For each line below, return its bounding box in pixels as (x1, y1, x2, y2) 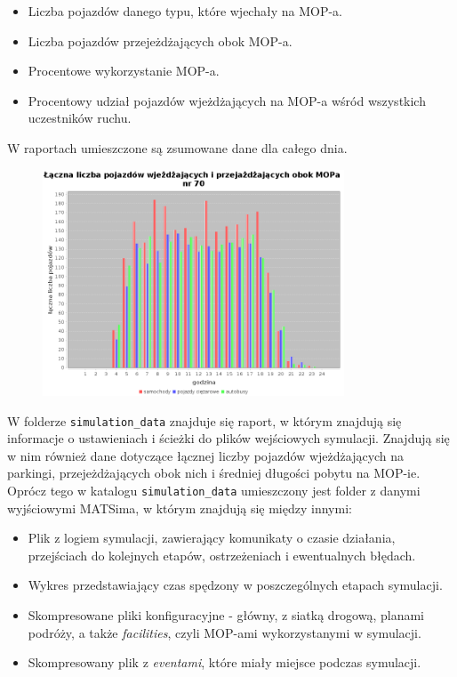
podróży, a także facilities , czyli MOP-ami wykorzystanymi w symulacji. (28, 623, 421, 641)
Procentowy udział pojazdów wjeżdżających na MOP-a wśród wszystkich (28, 91, 426, 109)
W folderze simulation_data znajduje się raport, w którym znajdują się (7, 411, 402, 430)
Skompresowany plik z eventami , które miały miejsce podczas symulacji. (28, 653, 421, 672)
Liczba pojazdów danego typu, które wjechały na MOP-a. (28, 2, 343, 20)
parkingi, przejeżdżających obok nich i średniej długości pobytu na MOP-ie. (7, 463, 421, 482)
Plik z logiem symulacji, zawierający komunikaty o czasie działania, (28, 528, 396, 547)
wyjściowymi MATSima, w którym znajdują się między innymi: (7, 498, 352, 517)
